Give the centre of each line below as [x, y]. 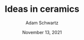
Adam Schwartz [42, 23]
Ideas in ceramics [42, 9]
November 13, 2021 [42, 32]
